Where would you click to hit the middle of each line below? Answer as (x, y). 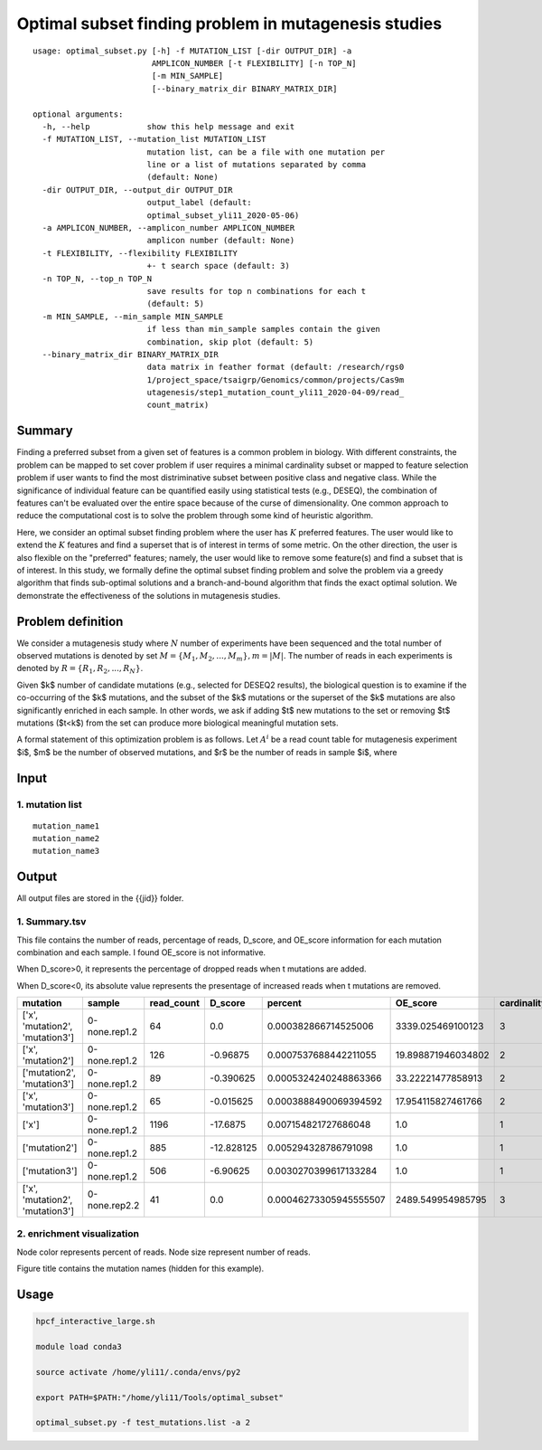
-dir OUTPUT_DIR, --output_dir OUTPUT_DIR (138, 190)
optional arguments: (78, 114)
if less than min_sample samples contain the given (264, 329)
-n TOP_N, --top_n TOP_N (97, 279)
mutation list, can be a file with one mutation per (266, 152)
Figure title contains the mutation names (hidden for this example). (140, 1269)
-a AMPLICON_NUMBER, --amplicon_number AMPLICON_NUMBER (168, 228)
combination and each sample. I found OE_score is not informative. (141, 952)
